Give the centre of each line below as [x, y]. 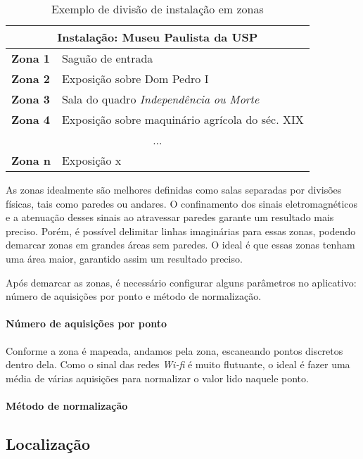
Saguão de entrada [107, 58]
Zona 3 [31, 99]
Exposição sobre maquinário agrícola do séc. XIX [183, 119]
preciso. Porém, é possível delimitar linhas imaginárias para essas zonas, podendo [181, 231]
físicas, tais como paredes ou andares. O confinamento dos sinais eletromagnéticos [182, 203]
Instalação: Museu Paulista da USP [158, 37]
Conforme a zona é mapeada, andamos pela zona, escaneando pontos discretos [174, 350]
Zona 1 [31, 58]
